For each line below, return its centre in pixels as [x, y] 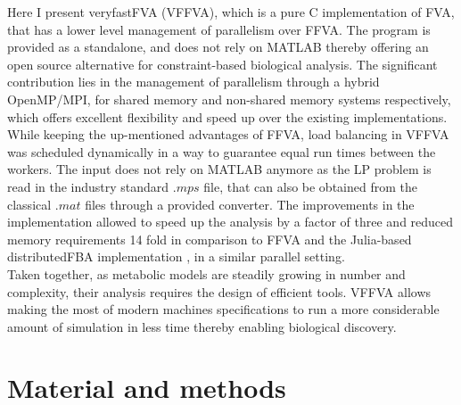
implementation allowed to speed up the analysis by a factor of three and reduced [230, 222]
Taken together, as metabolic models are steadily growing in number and [206, 273]
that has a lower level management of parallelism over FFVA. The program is [219, 29]
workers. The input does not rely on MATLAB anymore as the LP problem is [219, 169]
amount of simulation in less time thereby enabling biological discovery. [202, 326]
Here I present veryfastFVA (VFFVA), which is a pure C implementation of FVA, [231, 12]
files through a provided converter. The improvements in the [250, 204]
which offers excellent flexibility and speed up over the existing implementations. [227, 116]
